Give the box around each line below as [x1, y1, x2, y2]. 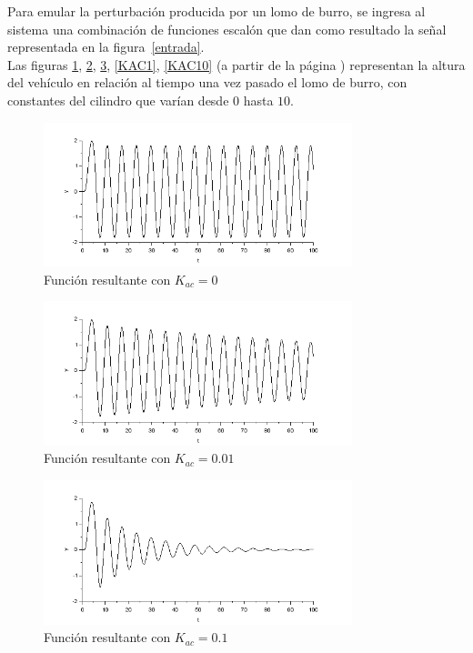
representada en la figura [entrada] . [7, 37, 205, 56]
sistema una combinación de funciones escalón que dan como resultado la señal [7, 19, 447, 38]
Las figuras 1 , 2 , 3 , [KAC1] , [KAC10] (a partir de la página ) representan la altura [7, 55, 466, 74]
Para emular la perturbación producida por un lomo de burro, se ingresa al [7, 2, 426, 20]
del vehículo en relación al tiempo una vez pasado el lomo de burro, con [7, 73, 408, 92]
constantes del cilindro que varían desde [7, 90, 229, 109]
